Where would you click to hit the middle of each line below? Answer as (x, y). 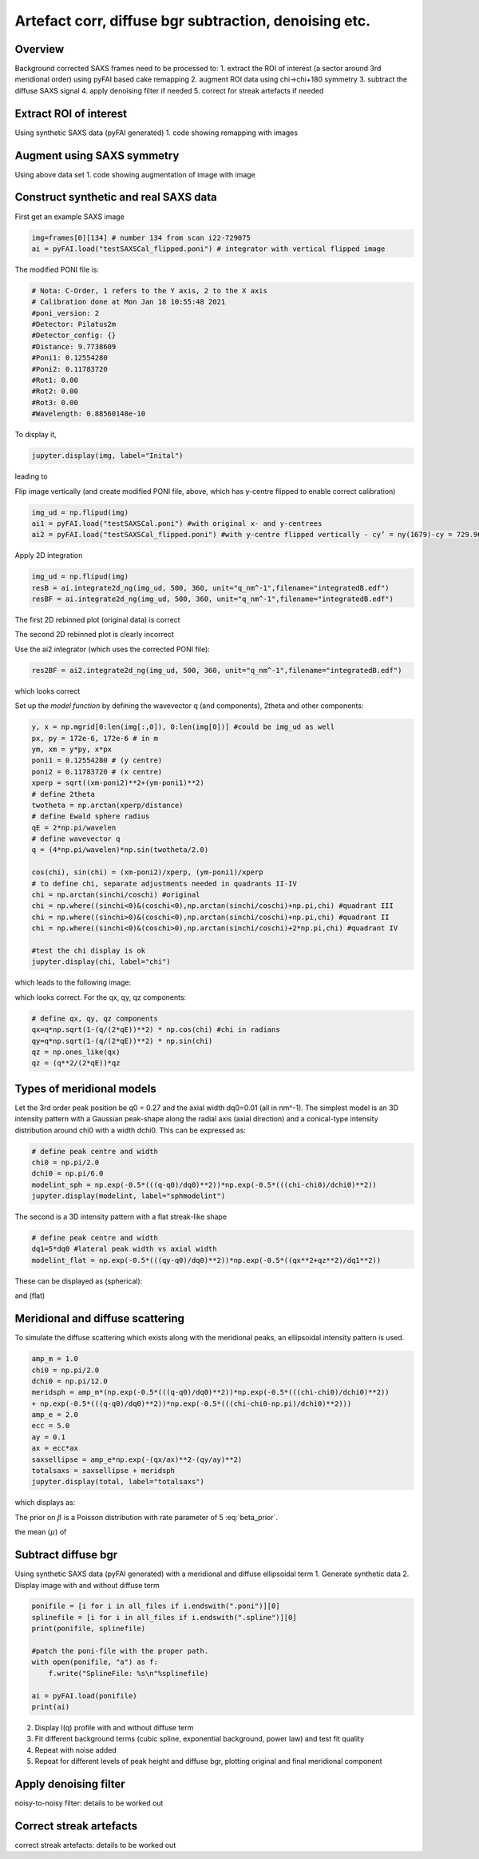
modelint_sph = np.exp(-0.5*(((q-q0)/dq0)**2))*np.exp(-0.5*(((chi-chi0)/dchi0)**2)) (204, 1184)
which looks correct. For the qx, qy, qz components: (101, 997)
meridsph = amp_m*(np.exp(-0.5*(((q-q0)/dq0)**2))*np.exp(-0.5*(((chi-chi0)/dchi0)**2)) (211, 1392)
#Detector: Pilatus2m (74, 324)
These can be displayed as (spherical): (79, 1281)
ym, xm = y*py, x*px (71, 749)
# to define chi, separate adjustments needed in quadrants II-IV (164, 884)
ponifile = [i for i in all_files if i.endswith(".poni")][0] (156, 1606)
